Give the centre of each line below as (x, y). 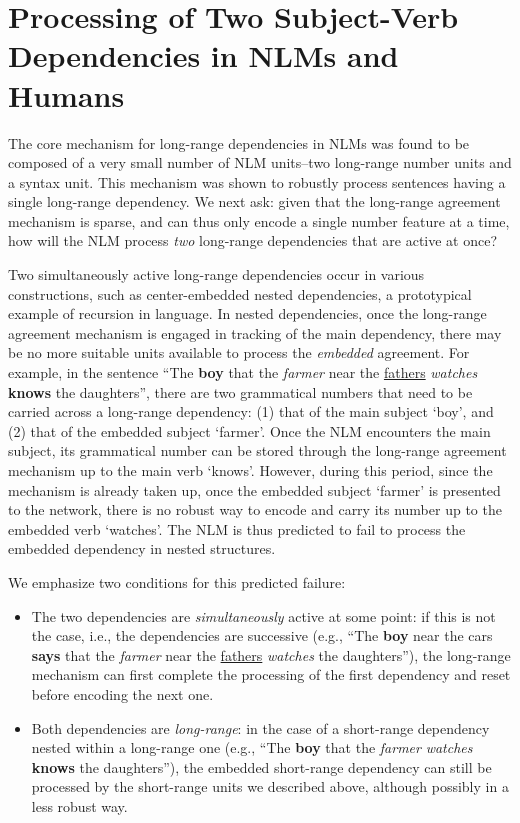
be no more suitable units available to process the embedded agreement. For (239, 352)
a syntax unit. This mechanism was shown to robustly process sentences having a (257, 181)
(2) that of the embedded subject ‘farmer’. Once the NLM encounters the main (249, 430)
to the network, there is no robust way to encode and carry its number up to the (255, 509)
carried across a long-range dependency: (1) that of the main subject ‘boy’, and (251, 411)
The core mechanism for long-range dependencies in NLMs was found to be (239, 142)
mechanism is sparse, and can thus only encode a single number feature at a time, (259, 220)
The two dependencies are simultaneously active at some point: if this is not (263, 615)
